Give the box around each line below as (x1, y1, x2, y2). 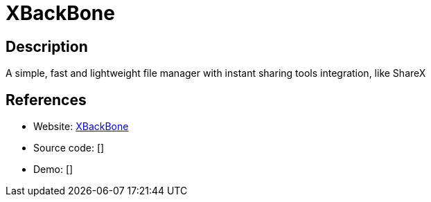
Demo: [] (33, 163, 73, 176)
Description (6, 37, 88, 55)
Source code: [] (33, 142, 105, 154)
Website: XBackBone (33, 120, 129, 133)
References (6, 91, 87, 109)
